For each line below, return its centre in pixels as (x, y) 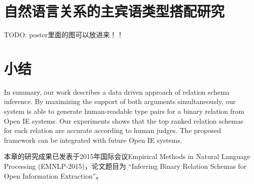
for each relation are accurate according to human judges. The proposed (112, 130)
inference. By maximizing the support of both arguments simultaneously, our (120, 101)
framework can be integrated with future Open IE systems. (93, 140)
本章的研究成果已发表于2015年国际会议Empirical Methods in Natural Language (127, 156)
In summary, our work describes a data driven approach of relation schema (117, 92)
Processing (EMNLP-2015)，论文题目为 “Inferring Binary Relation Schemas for (125, 166)
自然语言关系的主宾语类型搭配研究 (114, 11)
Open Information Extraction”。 (53, 175)
